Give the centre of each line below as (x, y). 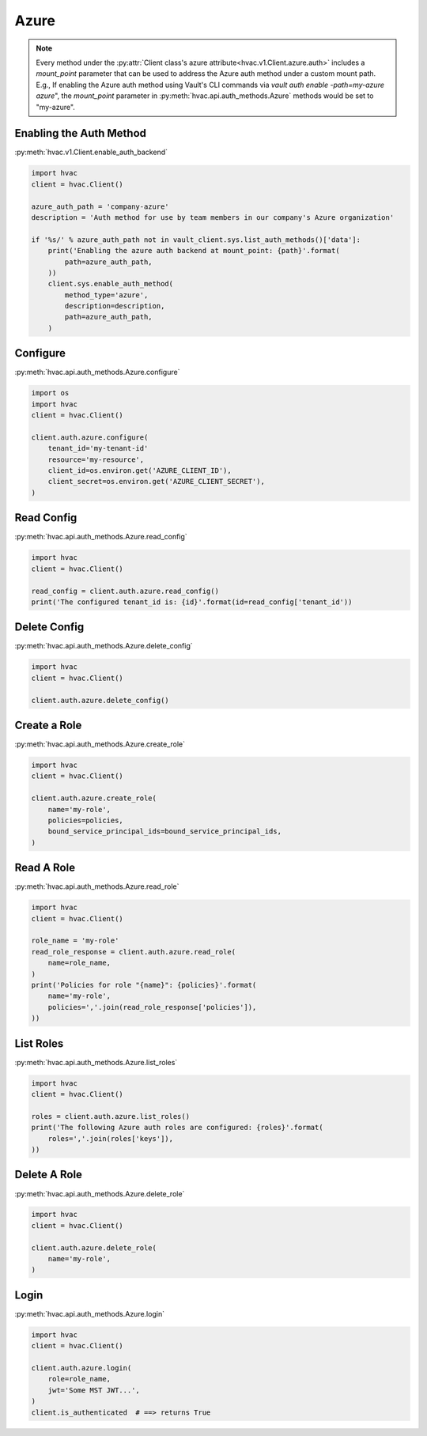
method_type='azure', (106, 295)
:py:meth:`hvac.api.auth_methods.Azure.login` (90, 1313)
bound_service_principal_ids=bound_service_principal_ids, (165, 831)
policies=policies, (86, 820)
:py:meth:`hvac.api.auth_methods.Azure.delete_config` (104, 646)
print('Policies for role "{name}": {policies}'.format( (144, 985)
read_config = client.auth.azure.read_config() (125, 591)
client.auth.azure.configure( (90, 437)
